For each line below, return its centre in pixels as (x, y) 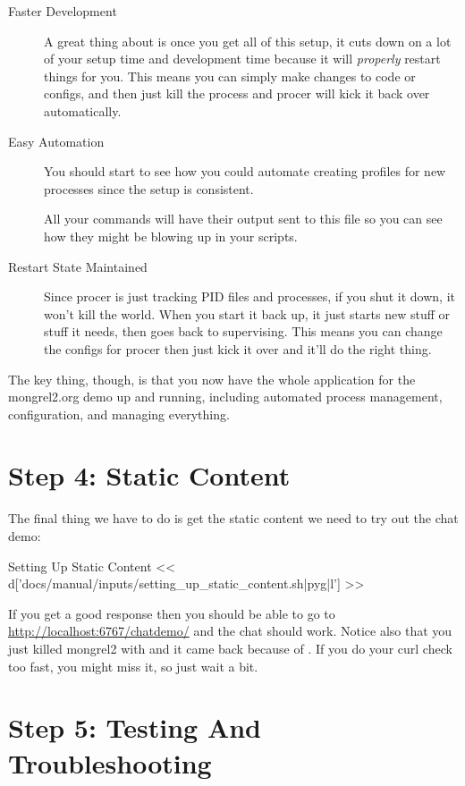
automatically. (83, 110)
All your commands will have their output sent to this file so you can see (243, 219)
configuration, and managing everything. (119, 414)
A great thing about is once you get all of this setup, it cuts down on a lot (248, 41)
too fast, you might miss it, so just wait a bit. (133, 666)
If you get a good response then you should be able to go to (172, 613)
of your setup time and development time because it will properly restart (242, 59)
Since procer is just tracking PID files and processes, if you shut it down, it (249, 296)
